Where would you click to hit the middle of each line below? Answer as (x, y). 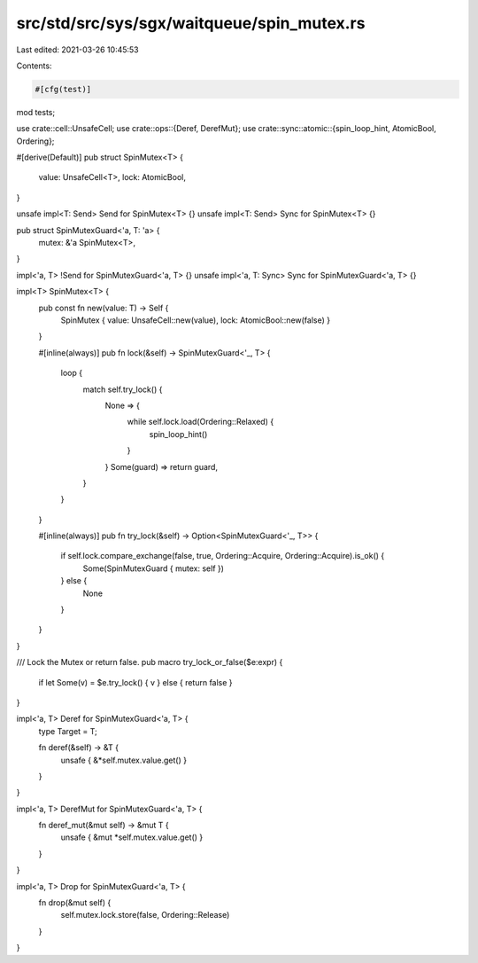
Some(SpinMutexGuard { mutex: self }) (154, 568)
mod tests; (36, 112)
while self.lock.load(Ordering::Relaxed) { (200, 422)
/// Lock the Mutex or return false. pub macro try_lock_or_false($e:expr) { (150, 662)
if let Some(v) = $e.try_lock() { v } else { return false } (136, 682)
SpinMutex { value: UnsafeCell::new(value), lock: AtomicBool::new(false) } (196, 320)
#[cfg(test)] (63, 89)
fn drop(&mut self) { (75, 903)
